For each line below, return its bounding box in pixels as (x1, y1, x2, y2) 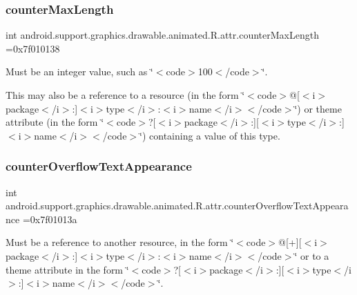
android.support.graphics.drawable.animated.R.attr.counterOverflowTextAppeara (6, 198, 349, 213)
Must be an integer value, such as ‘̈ (6, 64, 153, 79)
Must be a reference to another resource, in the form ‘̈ (6, 235, 234, 249)
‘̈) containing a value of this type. (139, 128, 280, 142)
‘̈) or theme (294, 101, 342, 115)
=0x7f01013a (22, 211, 77, 226)
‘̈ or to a (294, 248, 329, 263)
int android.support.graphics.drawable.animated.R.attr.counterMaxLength (6, 28, 319, 42)
